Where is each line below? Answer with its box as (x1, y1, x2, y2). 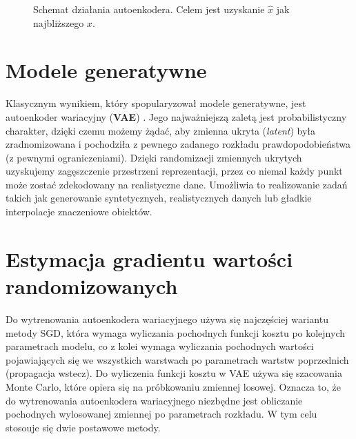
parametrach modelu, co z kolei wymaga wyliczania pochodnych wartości (6, 339, 314, 353)
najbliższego (33, 15, 84, 30)
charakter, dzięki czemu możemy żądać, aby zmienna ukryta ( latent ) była (6, 123, 316, 137)
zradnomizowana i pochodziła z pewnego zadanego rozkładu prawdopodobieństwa (6, 137, 351, 151)
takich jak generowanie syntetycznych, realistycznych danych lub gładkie (6, 191, 312, 205)
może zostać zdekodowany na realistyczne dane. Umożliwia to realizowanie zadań (6, 177, 348, 191)
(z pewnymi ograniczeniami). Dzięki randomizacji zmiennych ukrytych (6, 150, 302, 164)
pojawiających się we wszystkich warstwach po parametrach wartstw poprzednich (6, 352, 349, 367)
